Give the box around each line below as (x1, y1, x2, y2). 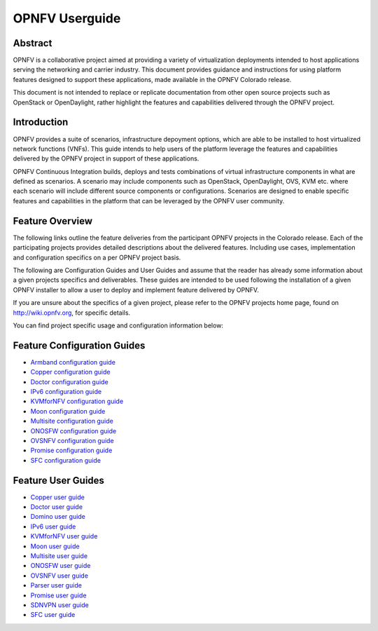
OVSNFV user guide (30, 571, 89, 580)
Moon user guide (30, 542, 80, 550)
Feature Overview (13, 215, 93, 227)
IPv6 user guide (30, 522, 76, 531)
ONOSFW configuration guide (30, 426, 117, 435)
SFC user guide (30, 611, 76, 619)
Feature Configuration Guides (13, 339, 146, 351)
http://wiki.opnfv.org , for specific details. (13, 308, 131, 317)
